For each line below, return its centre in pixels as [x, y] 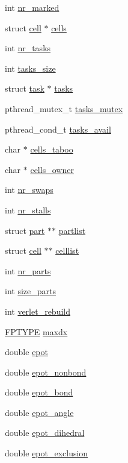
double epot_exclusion [47, 453]
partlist [72, 230]
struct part [25, 230]
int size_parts [30, 291]
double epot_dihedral [45, 433]
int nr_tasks [28, 48]
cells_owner [52, 169]
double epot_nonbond [46, 372]
